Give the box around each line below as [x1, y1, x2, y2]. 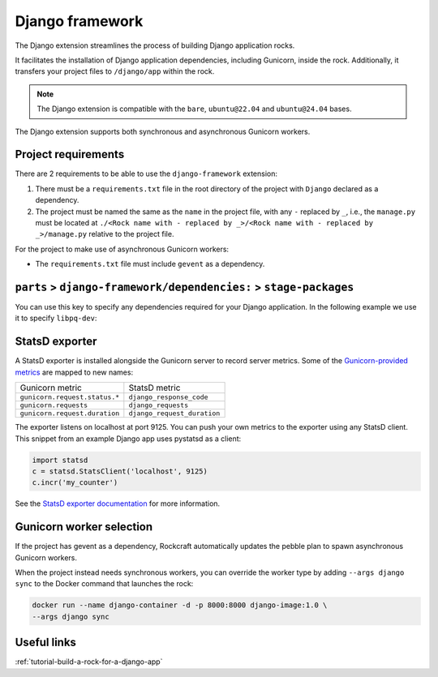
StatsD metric [128, 382, 181, 393]
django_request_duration [128, 409, 221, 418]
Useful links [15, 636, 77, 649]
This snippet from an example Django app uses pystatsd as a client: [15, 434, 242, 443]
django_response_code [128, 393, 208, 401]
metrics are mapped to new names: [15, 367, 134, 377]
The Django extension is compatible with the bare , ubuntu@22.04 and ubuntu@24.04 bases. [36, 104, 352, 114]
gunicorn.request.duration [19, 409, 120, 418]
